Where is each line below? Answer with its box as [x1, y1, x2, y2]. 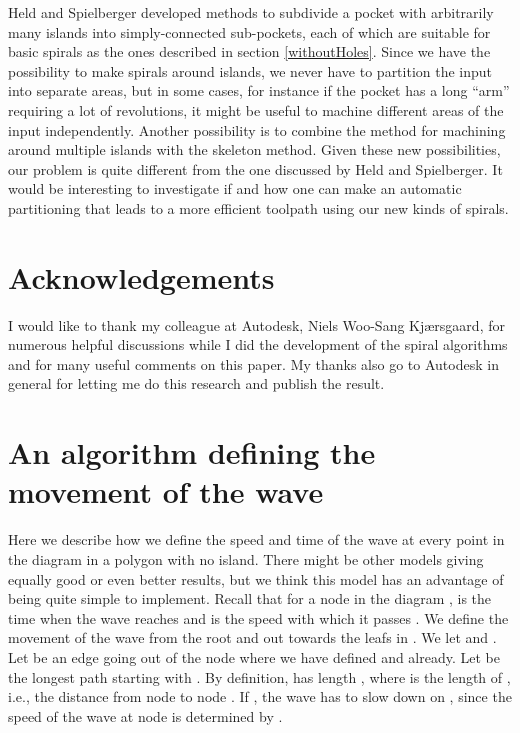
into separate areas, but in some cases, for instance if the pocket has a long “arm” [8, 80, 510, 101]
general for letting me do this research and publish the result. [8, 373, 385, 394]
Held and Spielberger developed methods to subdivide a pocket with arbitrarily [8, 2, 494, 22]
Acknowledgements [8, 256, 275, 297]
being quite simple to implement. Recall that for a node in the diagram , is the [8, 588, 492, 609]
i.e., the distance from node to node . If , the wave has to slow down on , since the [8, 686, 512, 707]
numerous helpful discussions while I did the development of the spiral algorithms [8, 334, 508, 355]
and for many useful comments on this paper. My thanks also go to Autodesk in [8, 353, 499, 374]
